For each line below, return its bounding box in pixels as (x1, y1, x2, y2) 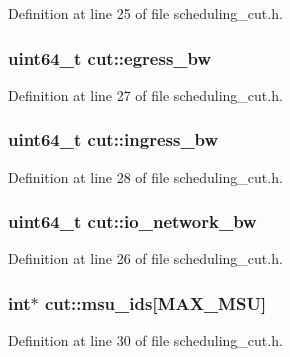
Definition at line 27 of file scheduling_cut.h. (8, 84, 283, 105)
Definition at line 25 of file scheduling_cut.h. (8, 3, 283, 23)
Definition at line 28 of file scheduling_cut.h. (8, 166, 283, 187)
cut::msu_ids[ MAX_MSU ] (44, 290, 267, 315)
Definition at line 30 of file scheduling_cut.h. (8, 330, 283, 351)
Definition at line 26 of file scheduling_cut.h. (8, 248, 283, 269)
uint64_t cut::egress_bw (8, 45, 212, 70)
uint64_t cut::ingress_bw (8, 127, 219, 152)
